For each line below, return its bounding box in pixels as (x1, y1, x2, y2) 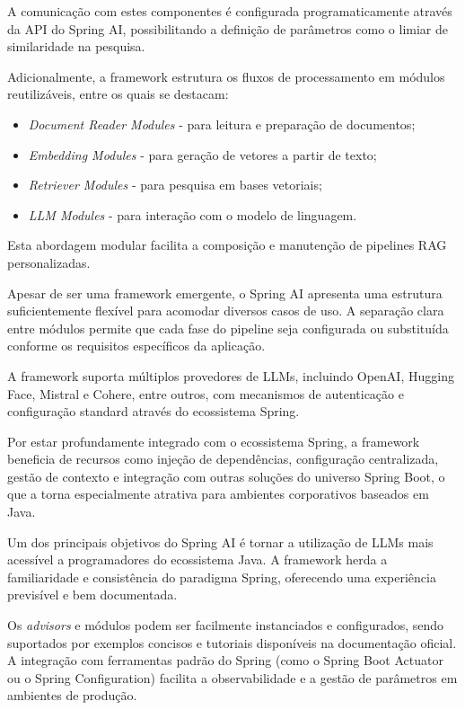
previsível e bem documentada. (7, 585, 178, 604)
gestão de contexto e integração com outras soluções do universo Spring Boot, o (7, 466, 445, 485)
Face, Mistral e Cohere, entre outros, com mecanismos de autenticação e (7, 384, 404, 403)
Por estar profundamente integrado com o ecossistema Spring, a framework (7, 431, 420, 450)
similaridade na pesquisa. (7, 37, 145, 56)
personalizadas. (7, 253, 91, 271)
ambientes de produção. (7, 686, 137, 705)
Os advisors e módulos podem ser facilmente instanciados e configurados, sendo (7, 616, 444, 635)
